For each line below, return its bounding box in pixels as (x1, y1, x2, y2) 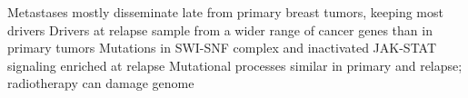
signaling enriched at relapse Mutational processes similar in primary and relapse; (7, 55, 463, 74)
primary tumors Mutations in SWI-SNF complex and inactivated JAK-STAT (7, 38, 437, 57)
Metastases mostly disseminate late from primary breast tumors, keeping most (7, 3, 443, 21)
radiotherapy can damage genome (7, 73, 194, 93)
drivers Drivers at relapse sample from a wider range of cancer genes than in (7, 20, 433, 39)
